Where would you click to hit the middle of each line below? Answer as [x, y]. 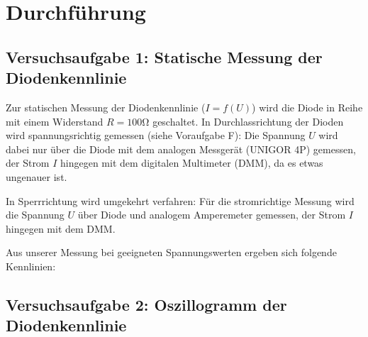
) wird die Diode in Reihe [307, 107]
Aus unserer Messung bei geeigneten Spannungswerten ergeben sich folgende [171, 252]
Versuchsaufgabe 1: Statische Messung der [164, 56]
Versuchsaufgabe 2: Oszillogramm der [146, 304]
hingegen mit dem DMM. [61, 228]
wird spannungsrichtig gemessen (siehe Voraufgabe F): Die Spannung [156, 135]
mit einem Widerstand [55, 121]
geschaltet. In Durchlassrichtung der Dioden [248, 121]
